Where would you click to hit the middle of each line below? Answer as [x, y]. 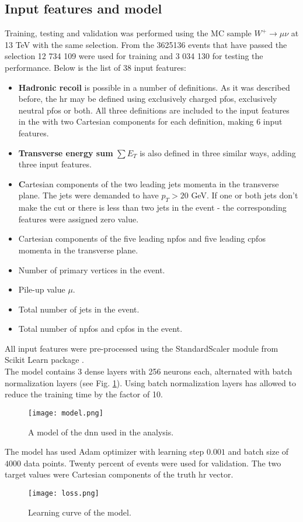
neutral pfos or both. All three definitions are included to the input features [154, 110]
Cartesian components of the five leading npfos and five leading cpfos [142, 238]
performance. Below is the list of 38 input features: [95, 67]
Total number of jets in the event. [79, 309]
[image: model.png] [66, 413]
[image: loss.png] [64, 493]
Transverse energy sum [66, 152]
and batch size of [258, 451]
